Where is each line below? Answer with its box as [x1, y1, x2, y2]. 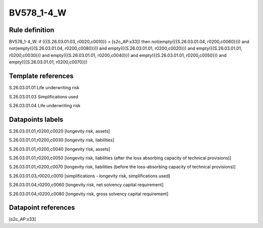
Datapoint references [9, 204, 75, 212]
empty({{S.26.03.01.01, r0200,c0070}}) [9, 59, 88, 65]
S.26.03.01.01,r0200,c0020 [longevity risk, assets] [9, 128, 111, 134]
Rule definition [9, 26, 55, 34]
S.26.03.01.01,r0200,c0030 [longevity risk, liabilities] [9, 137, 114, 143]
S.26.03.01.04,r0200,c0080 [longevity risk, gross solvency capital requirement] [9, 190, 169, 197]
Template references [9, 72, 74, 80]
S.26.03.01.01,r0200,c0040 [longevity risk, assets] [9, 146, 111, 152]
